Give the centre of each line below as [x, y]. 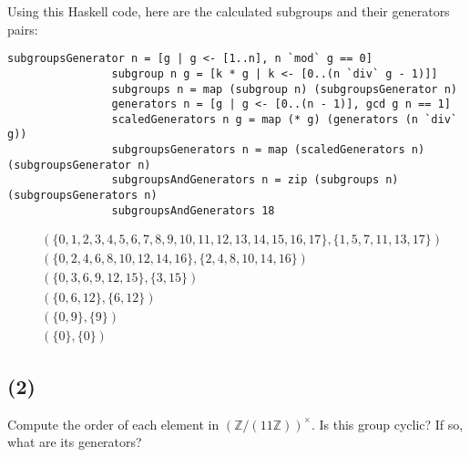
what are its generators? [75, 442]
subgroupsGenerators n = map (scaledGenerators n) [268, 150]
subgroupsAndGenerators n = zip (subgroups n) [255, 180]
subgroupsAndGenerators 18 [193, 210]
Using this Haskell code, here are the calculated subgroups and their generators [229, 11]
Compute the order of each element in [113, 424]
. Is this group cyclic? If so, [387, 424]
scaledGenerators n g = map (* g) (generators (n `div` [284, 119]
